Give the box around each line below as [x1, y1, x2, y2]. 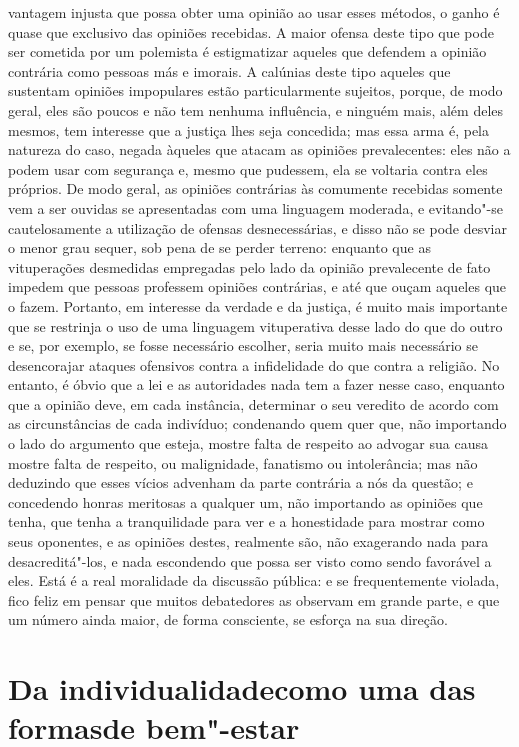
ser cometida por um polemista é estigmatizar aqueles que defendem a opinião [8, 41, 487, 62]
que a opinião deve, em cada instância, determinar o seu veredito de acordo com [8, 393, 499, 414]
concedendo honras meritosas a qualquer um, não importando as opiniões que [8, 491, 483, 512]
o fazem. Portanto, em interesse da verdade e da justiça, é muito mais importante [8, 295, 508, 316]
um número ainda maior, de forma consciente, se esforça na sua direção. [8, 609, 448, 630]
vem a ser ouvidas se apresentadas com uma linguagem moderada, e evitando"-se [8, 197, 503, 218]
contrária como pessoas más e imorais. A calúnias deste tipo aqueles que [8, 60, 451, 81]
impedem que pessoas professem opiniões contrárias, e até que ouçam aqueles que [8, 276, 507, 297]
